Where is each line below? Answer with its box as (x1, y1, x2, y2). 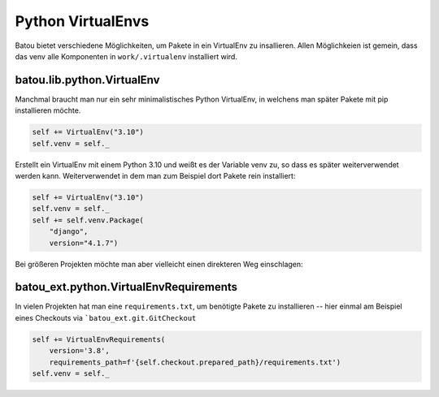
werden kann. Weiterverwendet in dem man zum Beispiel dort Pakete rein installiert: (15, 170, 296, 180)
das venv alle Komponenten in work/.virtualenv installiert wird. (15, 51, 237, 61)
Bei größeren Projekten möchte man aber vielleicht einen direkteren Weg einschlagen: (15, 259, 304, 269)
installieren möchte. (15, 106, 81, 115)
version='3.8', (49, 346, 110, 356)
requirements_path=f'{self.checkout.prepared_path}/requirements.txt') (49, 357, 341, 367)
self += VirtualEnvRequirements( (32, 334, 166, 344)
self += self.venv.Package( (32, 215, 144, 225)
